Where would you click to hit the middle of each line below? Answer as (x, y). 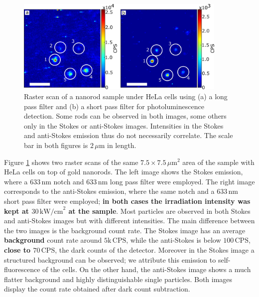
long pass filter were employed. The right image (182, 181)
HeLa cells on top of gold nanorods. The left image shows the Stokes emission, (124, 172)
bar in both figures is (56, 145)
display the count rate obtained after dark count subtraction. (97, 289)
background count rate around (53, 240)
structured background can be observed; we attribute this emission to (110, 259)
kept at (17, 211)
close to (17, 249)
